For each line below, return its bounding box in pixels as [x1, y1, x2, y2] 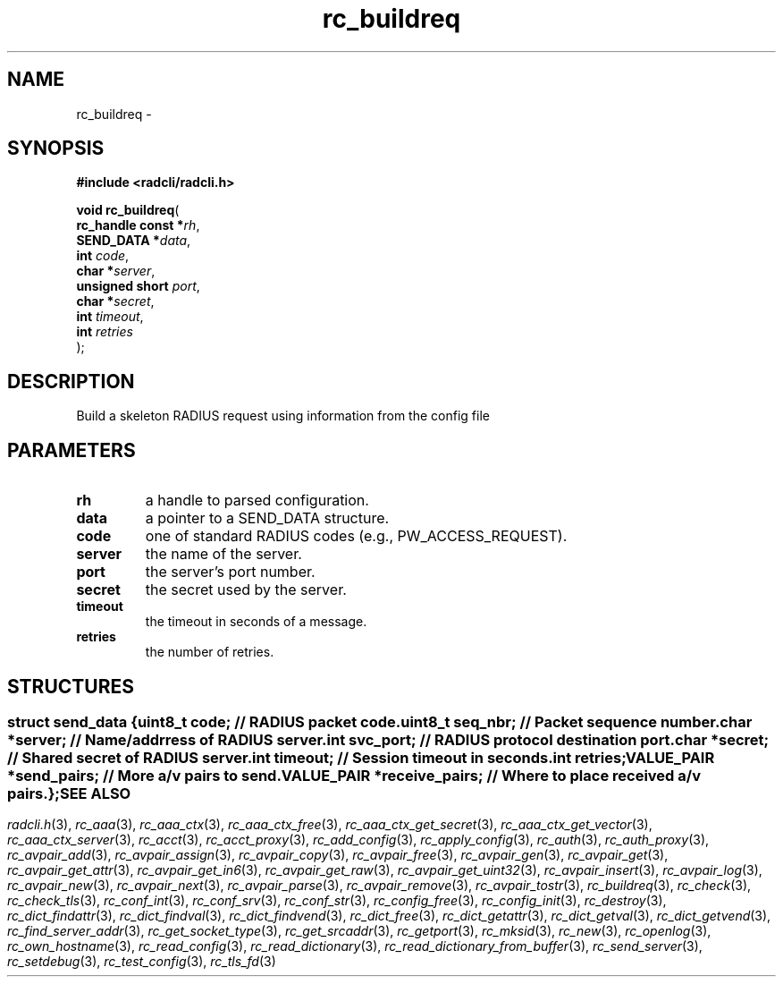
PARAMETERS [7, 438, 136, 462]
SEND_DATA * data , [76, 233, 191, 249]
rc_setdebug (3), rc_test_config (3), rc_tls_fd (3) [7, 954, 276, 970]
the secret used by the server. [145, 581, 347, 599]
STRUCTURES [7, 674, 134, 698]
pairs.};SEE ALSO [7, 784, 131, 802]
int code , [76, 248, 130, 264]
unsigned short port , [76, 278, 200, 294]
